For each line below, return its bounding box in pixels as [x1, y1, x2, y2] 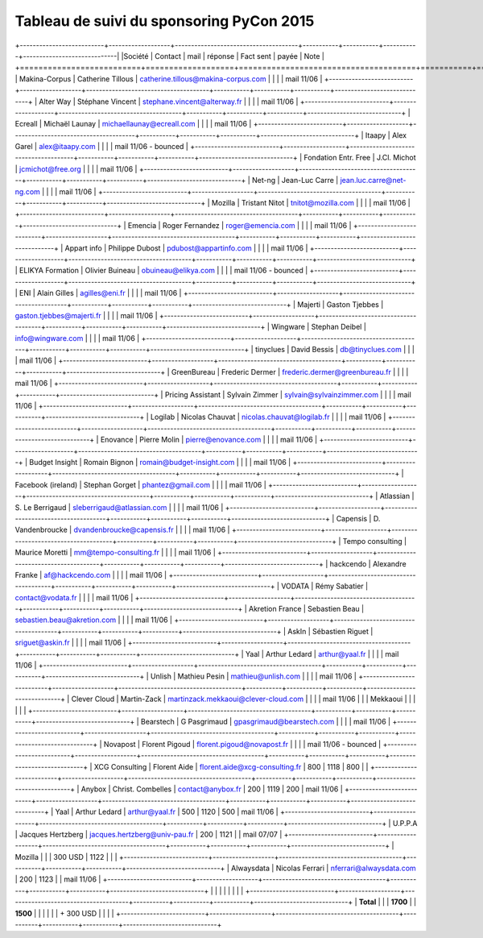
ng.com [14, 186, 40, 197]
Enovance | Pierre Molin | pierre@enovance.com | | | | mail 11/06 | [100, 435, 318, 445]
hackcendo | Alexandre [329, 558, 407, 568]
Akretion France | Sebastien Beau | [248, 604, 365, 614]
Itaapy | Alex [365, 130, 407, 140]
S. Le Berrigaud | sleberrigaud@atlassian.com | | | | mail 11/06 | [14, 502, 224, 512]
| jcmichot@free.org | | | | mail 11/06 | [14, 164, 138, 173]
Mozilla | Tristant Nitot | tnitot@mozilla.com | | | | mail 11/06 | [211, 198, 411, 208]
